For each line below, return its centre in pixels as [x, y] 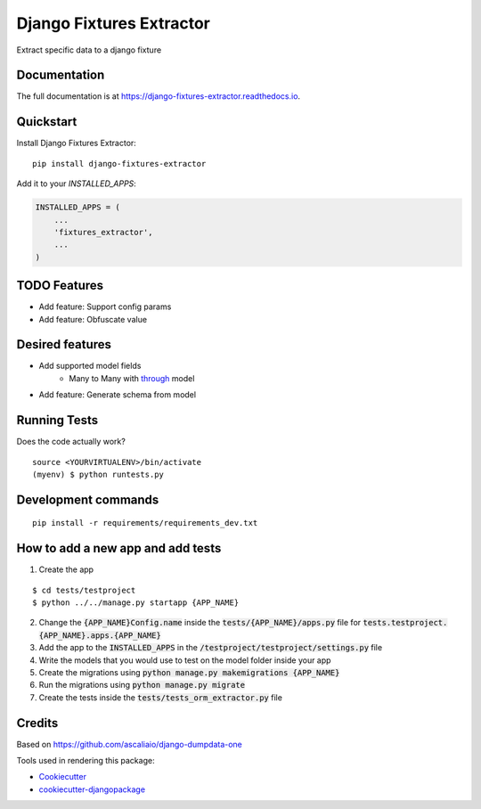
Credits [37, 723]
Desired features [64, 344]
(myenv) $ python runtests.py [98, 474]
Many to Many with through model [132, 378]
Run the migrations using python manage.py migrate [142, 685]
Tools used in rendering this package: [86, 761]
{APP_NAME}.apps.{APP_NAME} [100, 635]
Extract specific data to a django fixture [89, 50]
